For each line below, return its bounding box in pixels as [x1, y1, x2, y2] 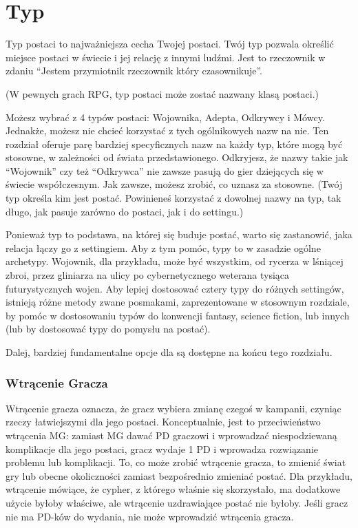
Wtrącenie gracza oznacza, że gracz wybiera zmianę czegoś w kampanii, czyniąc [6, 401, 341, 415]
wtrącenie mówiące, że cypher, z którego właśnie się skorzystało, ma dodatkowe [6, 482, 341, 496]
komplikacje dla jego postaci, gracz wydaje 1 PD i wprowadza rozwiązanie [6, 441, 319, 456]
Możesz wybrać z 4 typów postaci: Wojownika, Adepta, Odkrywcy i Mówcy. [6, 109, 325, 124]
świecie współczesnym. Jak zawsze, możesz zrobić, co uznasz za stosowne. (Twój [6, 177, 343, 191]
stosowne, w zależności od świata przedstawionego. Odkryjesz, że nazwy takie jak [6, 150, 348, 165]
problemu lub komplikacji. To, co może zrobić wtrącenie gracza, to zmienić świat [6, 455, 346, 469]
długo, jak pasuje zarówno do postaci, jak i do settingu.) [6, 204, 244, 218]
